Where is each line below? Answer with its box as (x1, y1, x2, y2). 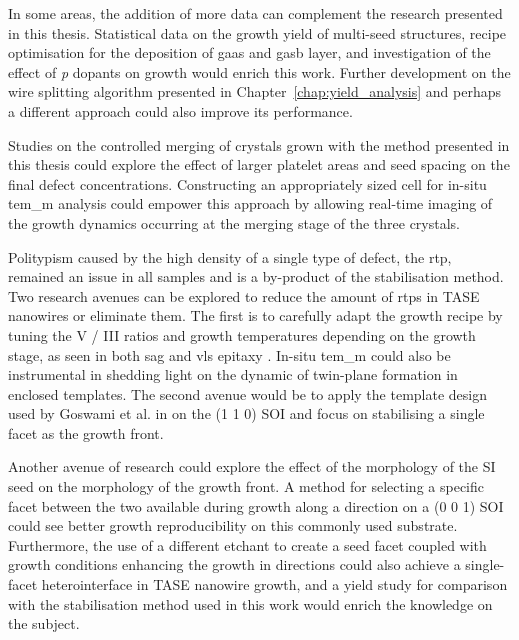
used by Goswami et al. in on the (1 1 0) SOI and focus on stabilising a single (8, 403, 485, 424)
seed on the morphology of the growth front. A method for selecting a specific (8, 476, 484, 497)
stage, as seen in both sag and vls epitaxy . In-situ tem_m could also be (8, 344, 451, 365)
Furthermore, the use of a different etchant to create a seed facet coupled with (8, 534, 487, 555)
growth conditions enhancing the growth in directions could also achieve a (8, 554, 461, 575)
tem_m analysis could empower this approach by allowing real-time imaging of (8, 193, 493, 214)
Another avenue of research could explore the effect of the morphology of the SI (8, 456, 496, 477)
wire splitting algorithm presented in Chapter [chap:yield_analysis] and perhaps (8, 81, 501, 102)
